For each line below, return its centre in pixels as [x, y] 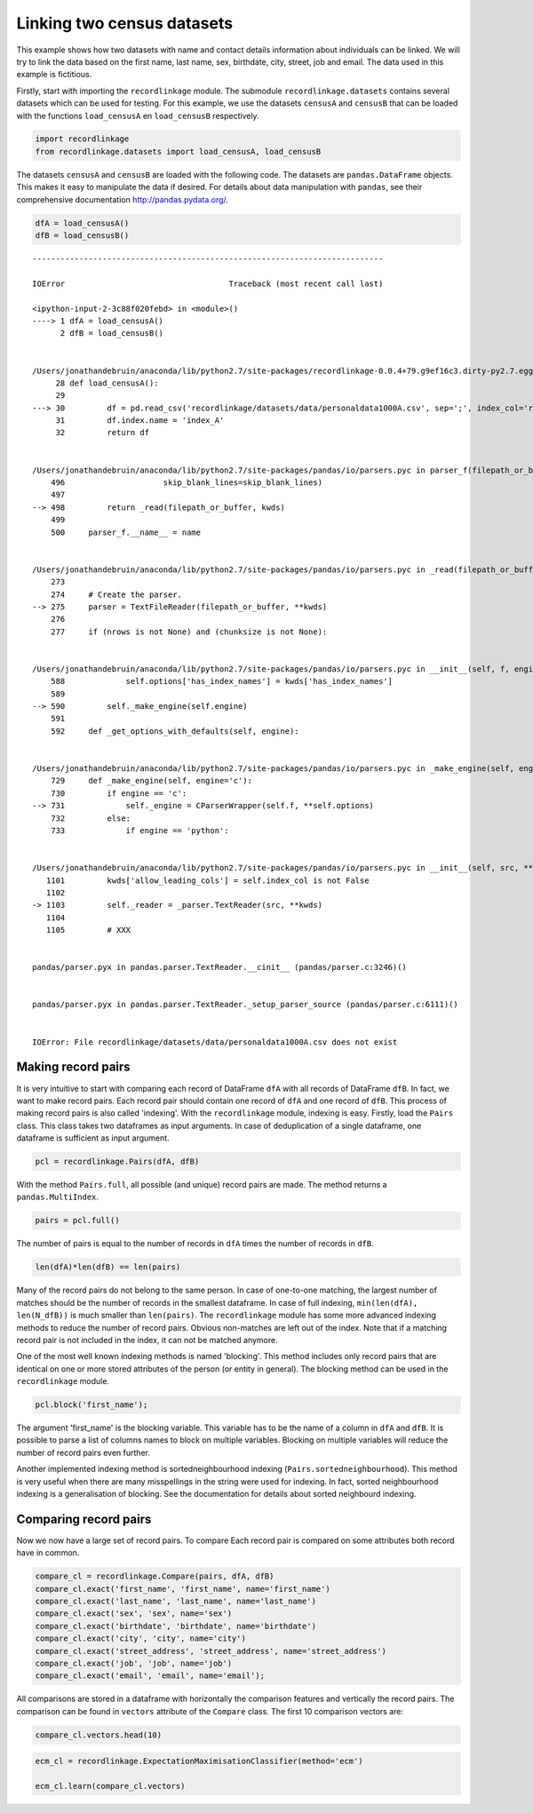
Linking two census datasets [125, 23]
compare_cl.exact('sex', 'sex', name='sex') [134, 1614]
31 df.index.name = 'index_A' [140, 421]
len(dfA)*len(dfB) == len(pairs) [108, 1267]
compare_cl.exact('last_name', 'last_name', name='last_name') [176, 1602]
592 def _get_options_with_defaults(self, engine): [175, 731]
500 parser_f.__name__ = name [126, 532]
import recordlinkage [82, 139]
